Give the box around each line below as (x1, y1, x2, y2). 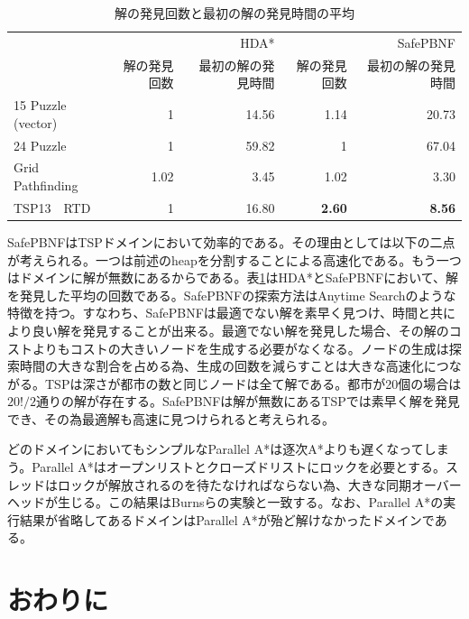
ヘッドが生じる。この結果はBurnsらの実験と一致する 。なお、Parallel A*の (7, 493, 444, 512)
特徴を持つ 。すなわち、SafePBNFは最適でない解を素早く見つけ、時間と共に (7, 303, 456, 322)
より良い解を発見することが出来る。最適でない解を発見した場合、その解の (7, 320, 449, 339)
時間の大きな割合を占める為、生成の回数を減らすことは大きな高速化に (19, 356, 437, 375)
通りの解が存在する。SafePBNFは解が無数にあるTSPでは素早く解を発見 (35, 392, 460, 411)
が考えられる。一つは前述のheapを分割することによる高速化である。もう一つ (7, 250, 462, 269)
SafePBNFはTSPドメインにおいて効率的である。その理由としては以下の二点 (7, 232, 455, 251)
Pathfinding (14, 176, 78, 194)
